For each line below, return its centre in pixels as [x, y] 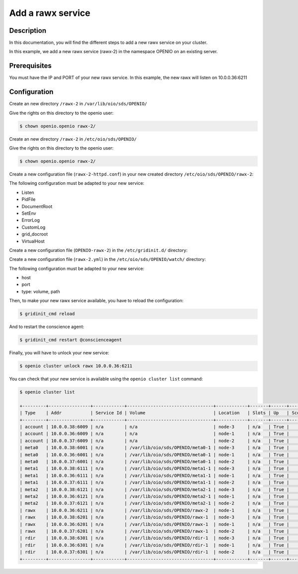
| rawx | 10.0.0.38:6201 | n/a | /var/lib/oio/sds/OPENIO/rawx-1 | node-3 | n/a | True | [154, 517]
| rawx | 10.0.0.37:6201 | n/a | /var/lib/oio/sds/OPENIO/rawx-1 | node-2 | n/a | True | [154, 531]
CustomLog [34, 227]
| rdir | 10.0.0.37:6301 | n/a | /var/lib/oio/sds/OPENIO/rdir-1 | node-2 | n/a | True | [154, 552]
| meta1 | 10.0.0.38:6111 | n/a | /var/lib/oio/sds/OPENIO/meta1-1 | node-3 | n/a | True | [154, 469]
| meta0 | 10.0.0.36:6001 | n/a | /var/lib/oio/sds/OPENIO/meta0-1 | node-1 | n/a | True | [154, 454]
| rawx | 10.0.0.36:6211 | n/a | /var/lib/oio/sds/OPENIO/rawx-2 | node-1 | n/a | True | [154, 510]
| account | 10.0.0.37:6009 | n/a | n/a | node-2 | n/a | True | [154, 441]
